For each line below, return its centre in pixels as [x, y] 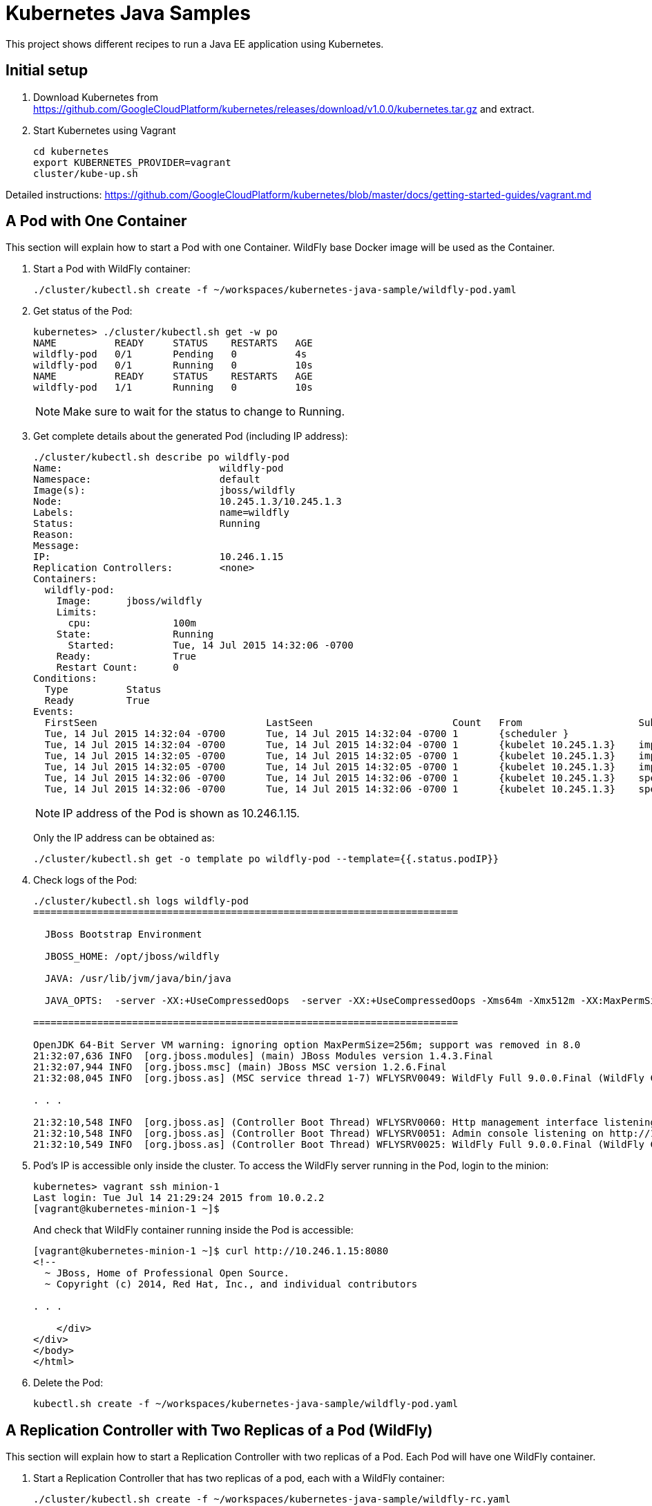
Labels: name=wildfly [161, 513]
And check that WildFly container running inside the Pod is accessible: [193, 1230]
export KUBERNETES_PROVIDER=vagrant [132, 162]
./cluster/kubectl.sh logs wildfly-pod [141, 901]
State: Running [135, 634]
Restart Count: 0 [117, 668]
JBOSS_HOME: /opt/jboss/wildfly [132, 957]
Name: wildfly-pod [159, 468]
